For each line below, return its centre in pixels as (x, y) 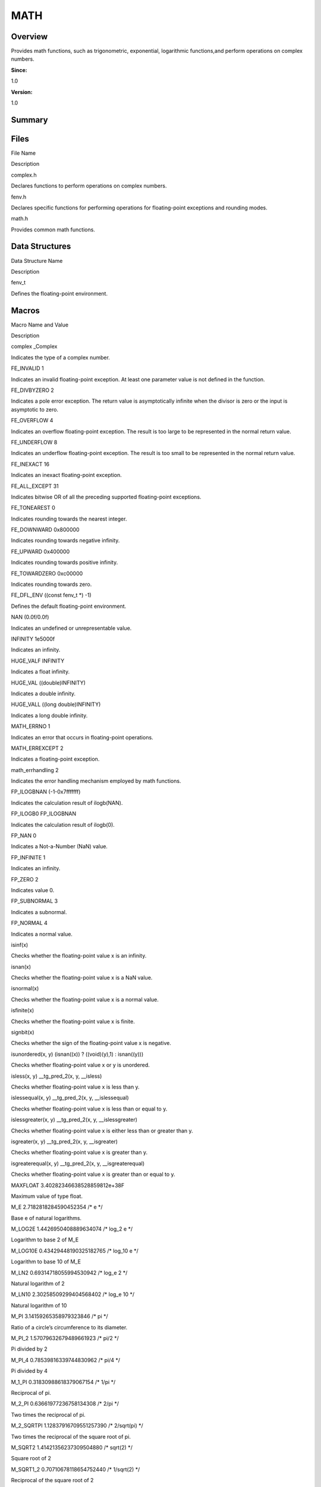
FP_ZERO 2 (25, 879)
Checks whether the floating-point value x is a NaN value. (82, 978)
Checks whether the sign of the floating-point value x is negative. (91, 1043)
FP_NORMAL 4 (29, 923)
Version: (22, 92)
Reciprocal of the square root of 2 (52, 1480)
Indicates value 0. (33, 890)
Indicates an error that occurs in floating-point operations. (82, 737)
